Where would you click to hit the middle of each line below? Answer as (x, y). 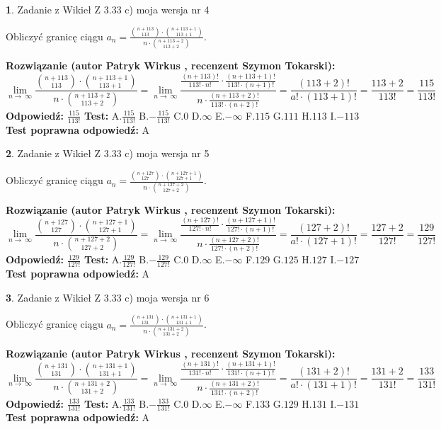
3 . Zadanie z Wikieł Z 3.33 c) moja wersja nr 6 (108, 297)
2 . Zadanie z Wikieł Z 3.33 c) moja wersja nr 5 (108, 153)
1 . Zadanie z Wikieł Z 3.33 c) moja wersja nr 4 (108, 9)
